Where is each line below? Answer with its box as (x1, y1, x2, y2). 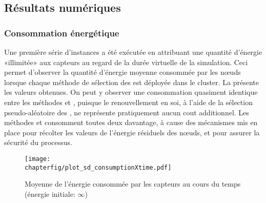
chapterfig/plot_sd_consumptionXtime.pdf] (25, 164, 172, 171)
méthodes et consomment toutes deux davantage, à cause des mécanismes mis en (4, 117, 258, 128)
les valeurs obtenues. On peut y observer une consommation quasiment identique (4, 87, 258, 97)
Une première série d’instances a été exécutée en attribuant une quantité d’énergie (4, 47, 262, 57)
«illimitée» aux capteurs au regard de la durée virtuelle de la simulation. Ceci (4, 56, 248, 67)
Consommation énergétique (4, 26, 119, 39)
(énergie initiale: (25, 188, 75, 199)
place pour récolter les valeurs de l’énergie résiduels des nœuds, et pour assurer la (4, 127, 260, 137)
